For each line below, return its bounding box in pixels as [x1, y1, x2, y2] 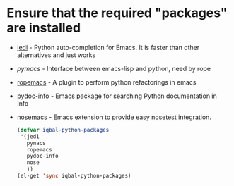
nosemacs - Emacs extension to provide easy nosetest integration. [16, 113, 211, 121]
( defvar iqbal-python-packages [16, 126, 110, 133]
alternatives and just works [16, 51, 96, 59]
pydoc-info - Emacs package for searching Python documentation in [16, 92, 217, 100]
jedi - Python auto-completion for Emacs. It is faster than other [16, 43, 199, 51]
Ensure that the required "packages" [6, 5, 228, 21]
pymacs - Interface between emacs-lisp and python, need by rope [16, 64, 211, 73]
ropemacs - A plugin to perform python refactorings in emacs [16, 77, 197, 86]
